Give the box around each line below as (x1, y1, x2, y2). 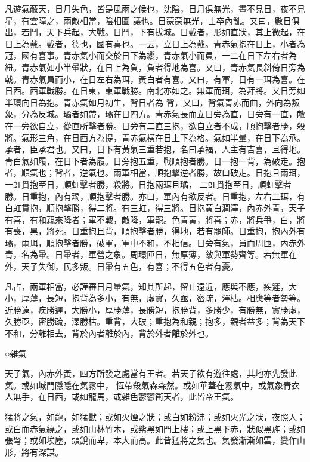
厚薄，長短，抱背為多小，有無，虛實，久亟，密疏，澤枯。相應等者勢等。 (21, 292, 305, 304)
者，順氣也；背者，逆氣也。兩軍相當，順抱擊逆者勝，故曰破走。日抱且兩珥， (5, 166, 305, 179)
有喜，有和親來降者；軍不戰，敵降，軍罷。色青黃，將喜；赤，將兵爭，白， (5, 213, 297, 225)
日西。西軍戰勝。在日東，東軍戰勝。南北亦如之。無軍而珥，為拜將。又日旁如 (5, 84, 305, 97)
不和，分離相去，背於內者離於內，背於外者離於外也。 (5, 327, 213, 339)
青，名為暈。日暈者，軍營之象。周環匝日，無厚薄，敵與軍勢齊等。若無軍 (5, 248, 289, 261)
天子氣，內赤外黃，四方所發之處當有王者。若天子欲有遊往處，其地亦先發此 (5, 367, 297, 380)
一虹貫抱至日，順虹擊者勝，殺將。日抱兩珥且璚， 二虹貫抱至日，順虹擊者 (5, 178, 292, 190)
